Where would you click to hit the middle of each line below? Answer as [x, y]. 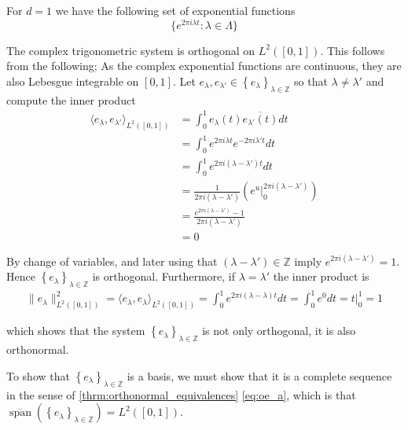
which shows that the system [76, 331]
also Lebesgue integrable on [73, 81]
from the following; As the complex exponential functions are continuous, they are [204, 66]
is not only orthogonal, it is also [279, 331]
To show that [38, 375]
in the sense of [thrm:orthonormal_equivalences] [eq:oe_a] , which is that [181, 394]
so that [311, 81]
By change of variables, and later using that [112, 261]
